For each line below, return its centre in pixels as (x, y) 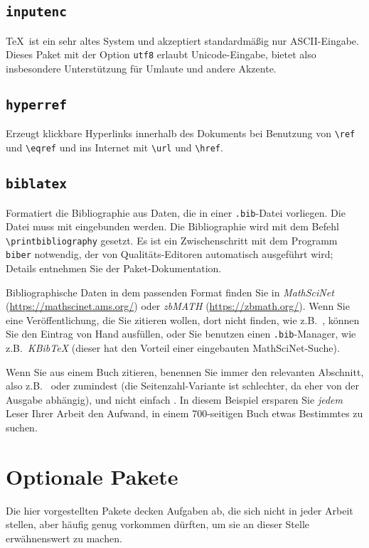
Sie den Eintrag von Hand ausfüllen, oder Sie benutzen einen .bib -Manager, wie (181, 334)
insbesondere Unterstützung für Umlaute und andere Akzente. (141, 69)
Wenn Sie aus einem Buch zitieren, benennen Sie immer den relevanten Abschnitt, (185, 371)
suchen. (22, 428)
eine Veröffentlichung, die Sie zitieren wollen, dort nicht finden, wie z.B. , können (183, 319)
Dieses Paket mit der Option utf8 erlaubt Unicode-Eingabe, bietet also (161, 54)
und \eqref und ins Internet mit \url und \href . (114, 147)
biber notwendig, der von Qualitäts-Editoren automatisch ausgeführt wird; (170, 254)
